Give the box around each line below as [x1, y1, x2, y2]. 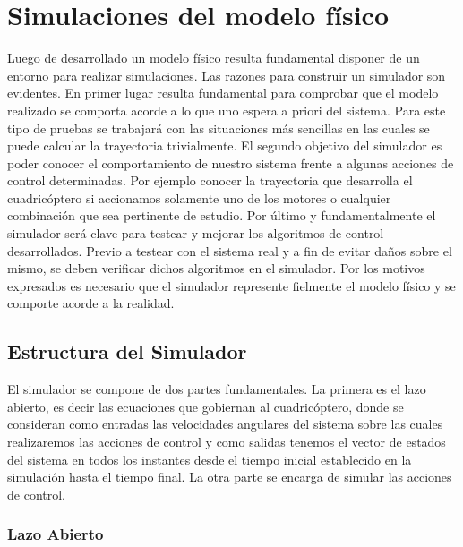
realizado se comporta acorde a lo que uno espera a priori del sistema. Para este [7, 100, 446, 119]
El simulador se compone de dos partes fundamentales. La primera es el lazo [7, 380, 426, 398]
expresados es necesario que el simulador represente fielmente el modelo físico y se [7, 276, 456, 295]
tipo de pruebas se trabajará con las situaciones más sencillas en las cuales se [7, 118, 430, 137]
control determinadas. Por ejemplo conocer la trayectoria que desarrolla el [7, 171, 413, 190]
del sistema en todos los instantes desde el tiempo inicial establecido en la [7, 449, 412, 468]
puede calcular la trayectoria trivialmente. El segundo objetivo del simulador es [7, 136, 442, 155]
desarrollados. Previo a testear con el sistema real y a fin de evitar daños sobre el [7, 241, 452, 260]
